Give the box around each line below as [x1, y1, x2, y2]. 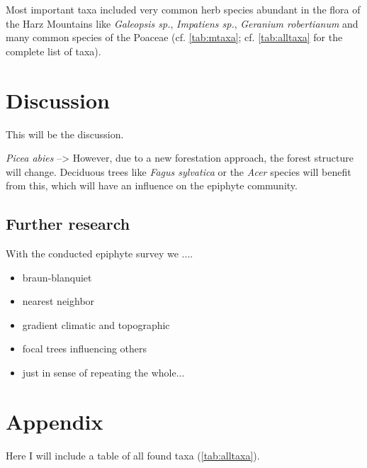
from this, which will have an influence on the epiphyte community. [6, 178, 298, 193]
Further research [6, 213, 130, 235]
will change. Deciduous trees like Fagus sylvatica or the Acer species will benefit [6, 164, 351, 179]
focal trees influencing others [22, 341, 147, 356]
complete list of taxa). [6, 43, 101, 58]
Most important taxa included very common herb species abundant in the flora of [6, 2, 361, 16]
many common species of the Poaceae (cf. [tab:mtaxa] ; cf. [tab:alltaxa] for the [6, 30, 343, 45]
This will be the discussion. [6, 126, 124, 141]
